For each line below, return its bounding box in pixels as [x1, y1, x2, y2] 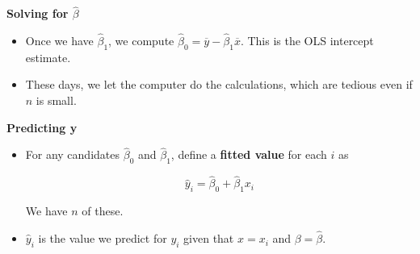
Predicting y [6, 119, 78, 135]
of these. [82, 202, 124, 219]
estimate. [25, 48, 71, 65]
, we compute [108, 32, 174, 49]
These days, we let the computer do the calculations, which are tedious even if [25, 76, 413, 93]
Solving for [6, 5, 69, 22]
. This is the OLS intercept [240, 32, 374, 49]
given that [183, 230, 234, 247]
